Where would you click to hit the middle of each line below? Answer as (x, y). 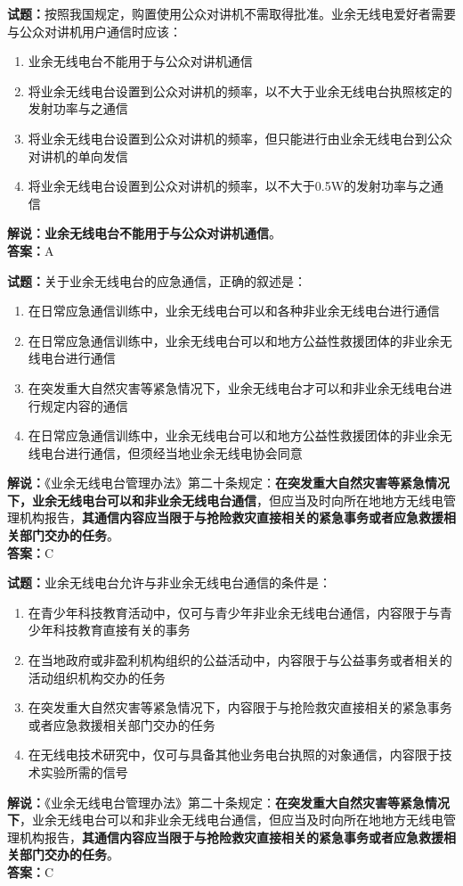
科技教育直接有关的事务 (122, 630)
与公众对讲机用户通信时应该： (94, 31)
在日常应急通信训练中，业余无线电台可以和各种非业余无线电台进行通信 (234, 311)
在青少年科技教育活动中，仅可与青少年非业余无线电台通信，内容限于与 (234, 612)
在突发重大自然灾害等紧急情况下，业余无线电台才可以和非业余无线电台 (234, 387)
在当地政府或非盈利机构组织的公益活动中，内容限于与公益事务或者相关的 (240, 660)
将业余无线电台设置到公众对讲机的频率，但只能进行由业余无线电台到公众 (240, 138)
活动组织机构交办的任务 (97, 677)
